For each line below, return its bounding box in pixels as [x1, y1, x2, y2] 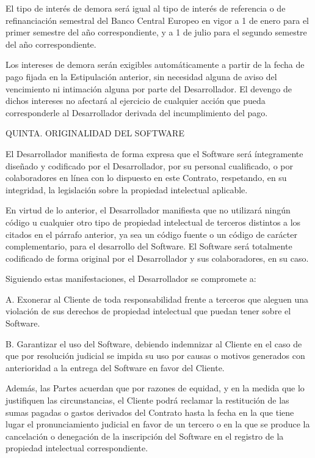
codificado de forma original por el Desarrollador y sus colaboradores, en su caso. [5, 251, 309, 264]
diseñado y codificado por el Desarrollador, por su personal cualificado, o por [5, 159, 294, 172]
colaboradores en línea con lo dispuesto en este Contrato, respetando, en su [5, 171, 287, 184]
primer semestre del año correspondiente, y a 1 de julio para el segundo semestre [5, 26, 307, 39]
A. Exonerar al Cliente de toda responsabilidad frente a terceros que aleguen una [5, 292, 309, 305]
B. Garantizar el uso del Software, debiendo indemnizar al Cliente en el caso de [5, 337, 302, 350]
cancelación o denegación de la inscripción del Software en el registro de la [5, 429, 284, 442]
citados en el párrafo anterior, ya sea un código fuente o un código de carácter [5, 227, 297, 240]
